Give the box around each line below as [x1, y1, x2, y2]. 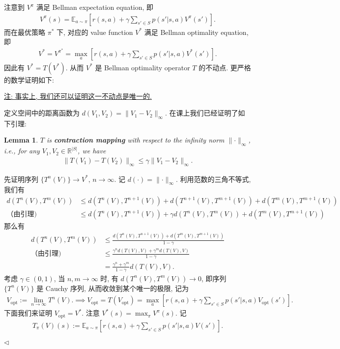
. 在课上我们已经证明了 [165, 108, 238, 118]
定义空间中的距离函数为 [4, 108, 80, 118]
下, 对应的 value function [57, 27, 133, 37]
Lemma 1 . [4, 135, 38, 145]
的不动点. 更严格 [198, 62, 251, 72]
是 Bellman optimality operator [95, 62, 190, 72]
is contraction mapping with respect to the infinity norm [46, 135, 225, 145]
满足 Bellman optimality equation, [144, 27, 249, 37]
